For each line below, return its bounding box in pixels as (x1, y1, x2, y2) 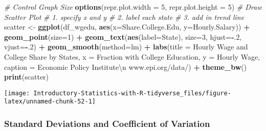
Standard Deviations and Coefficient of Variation (4, 117, 210, 129)
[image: (4, 89, 30, 97)
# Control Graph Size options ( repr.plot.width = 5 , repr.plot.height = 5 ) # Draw (4, 2, 262, 12)
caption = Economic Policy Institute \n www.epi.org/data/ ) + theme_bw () (4, 61, 247, 72)
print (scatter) (4, 71, 49, 82)
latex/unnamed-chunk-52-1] (4, 98, 96, 106)
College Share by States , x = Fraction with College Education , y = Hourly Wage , (4, 51, 260, 62)
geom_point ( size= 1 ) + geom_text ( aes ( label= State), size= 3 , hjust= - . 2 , (4, 31, 242, 42)
